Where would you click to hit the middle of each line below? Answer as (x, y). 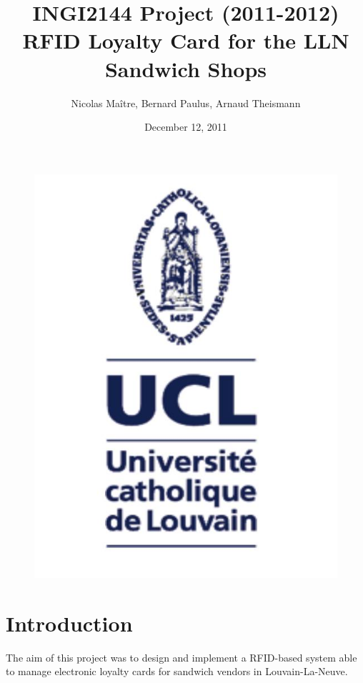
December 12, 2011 (186, 127)
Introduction (69, 623)
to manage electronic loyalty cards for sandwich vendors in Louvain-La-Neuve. (177, 671)
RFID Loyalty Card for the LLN (186, 40)
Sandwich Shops (186, 68)
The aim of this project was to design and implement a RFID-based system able (181, 657)
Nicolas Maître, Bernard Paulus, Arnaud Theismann (186, 103)
